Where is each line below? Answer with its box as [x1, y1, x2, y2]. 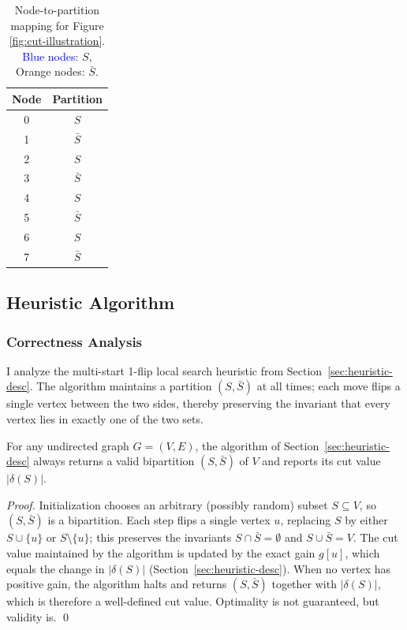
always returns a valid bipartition [33, 453, 195, 469]
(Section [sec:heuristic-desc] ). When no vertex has [148, 560, 390, 576]
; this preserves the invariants [89, 529, 232, 546]
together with [271, 576, 337, 592]
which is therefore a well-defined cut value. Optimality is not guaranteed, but [6, 593, 379, 609]
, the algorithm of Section [195, 437, 319, 453]
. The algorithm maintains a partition [29, 378, 212, 394]
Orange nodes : [16, 63, 85, 80]
